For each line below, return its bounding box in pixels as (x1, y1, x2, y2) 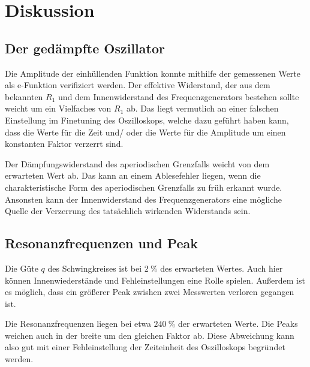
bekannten (5, 90, 43, 103)
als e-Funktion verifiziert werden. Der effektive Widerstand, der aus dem (5, 79, 270, 91)
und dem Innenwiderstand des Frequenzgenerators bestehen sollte (58, 90, 299, 103)
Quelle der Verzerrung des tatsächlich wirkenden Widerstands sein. (5, 204, 251, 217)
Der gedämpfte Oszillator (5, 38, 165, 57)
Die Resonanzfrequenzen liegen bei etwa (5, 317, 151, 330)
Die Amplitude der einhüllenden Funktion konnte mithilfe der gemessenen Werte (5, 67, 301, 79)
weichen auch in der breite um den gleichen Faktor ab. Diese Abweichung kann (5, 329, 294, 341)
